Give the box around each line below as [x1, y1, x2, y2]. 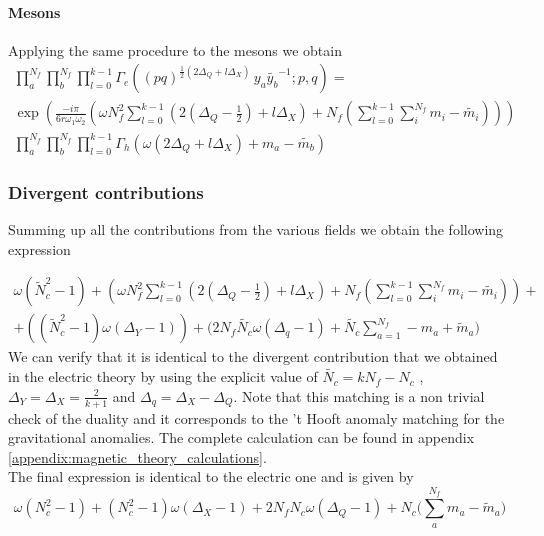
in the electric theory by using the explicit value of [8, 366, 318, 387]
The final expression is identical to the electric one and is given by [8, 466, 414, 487]
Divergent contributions [8, 179, 204, 204]
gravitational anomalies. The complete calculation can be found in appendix [8, 427, 475, 448]
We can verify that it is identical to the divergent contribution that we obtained [8, 346, 498, 367]
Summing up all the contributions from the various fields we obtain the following [8, 219, 504, 240]
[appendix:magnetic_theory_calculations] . [8, 446, 267, 467]
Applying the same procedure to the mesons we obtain [8, 39, 342, 60]
